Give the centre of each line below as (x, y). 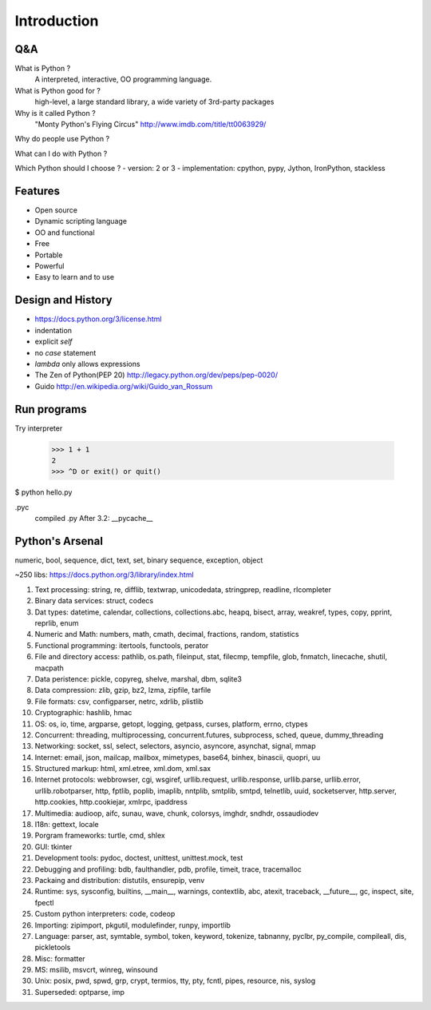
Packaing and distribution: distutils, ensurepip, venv (120, 880)
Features (37, 191)
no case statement (65, 352)
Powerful (49, 266)
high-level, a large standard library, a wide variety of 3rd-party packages (154, 102)
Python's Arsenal (59, 541)
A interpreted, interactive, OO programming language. (123, 79)
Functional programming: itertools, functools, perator (122, 645)
